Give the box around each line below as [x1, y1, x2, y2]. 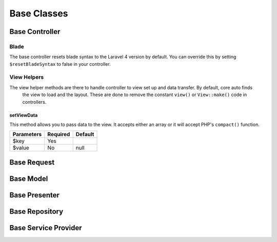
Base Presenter [9, 191, 60, 199]
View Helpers [9, 73, 44, 81]
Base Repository [9, 207, 64, 216]
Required [47, 131, 70, 138]
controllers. [22, 99, 47, 105]
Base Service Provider [9, 224, 82, 232]
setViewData [9, 112, 38, 118]
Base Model [9, 174, 48, 183]
